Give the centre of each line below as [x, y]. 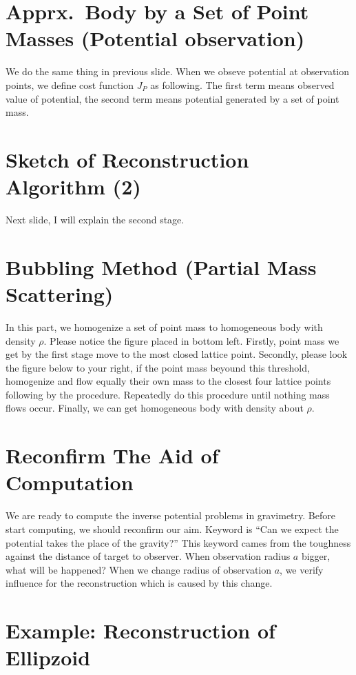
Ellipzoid [48, 657]
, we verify [302, 569]
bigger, [316, 556]
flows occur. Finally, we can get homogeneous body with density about [155, 408]
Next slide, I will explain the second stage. [95, 219]
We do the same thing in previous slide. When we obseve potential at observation [177, 71]
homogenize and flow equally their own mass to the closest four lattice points [168, 381]
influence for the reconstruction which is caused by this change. [139, 583]
